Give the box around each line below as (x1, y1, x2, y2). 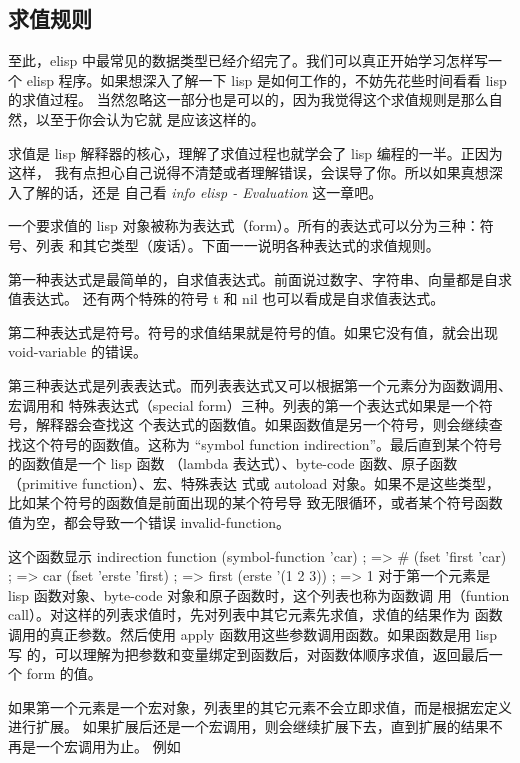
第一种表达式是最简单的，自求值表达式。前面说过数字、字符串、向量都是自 (8, 268, 498, 289)
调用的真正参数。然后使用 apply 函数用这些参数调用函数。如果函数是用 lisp (8, 624, 497, 645)
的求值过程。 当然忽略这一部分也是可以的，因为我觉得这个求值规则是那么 (8, 89, 489, 110)
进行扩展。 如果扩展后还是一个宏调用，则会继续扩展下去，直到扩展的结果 (8, 716, 489, 737)
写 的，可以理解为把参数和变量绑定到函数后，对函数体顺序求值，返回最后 (8, 643, 489, 664)
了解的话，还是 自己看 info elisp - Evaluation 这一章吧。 (21, 181, 383, 202)
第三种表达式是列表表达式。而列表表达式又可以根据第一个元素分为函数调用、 (8, 374, 512, 395)
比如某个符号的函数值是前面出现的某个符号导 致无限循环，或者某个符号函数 (8, 492, 503, 513)
